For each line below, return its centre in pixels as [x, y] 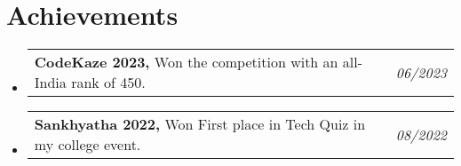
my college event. [87, 145]
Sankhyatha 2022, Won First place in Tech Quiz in [200, 124]
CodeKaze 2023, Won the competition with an [186, 62]
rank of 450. [108, 83]
